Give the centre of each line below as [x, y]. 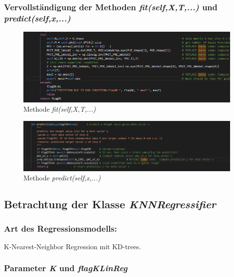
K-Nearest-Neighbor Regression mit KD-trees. [73, 246]
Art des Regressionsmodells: [60, 228]
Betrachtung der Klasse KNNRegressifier [110, 204]
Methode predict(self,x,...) [62, 178]
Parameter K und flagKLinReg [66, 268]
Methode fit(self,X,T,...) [60, 109]
